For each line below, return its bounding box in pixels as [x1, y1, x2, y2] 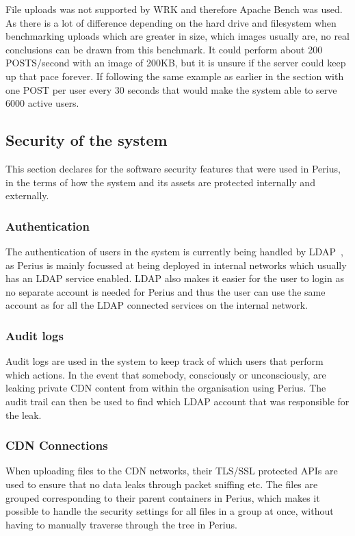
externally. [5, 188, 49, 203]
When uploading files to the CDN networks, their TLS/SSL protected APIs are [5, 463, 338, 478]
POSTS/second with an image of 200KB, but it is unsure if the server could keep [5, 55, 346, 70]
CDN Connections [5, 437, 108, 454]
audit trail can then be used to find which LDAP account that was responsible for [5, 394, 350, 408]
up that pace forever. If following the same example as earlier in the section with [5, 68, 344, 83]
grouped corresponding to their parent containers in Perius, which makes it [5, 490, 320, 505]
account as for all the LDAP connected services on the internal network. [5, 298, 308, 312]
